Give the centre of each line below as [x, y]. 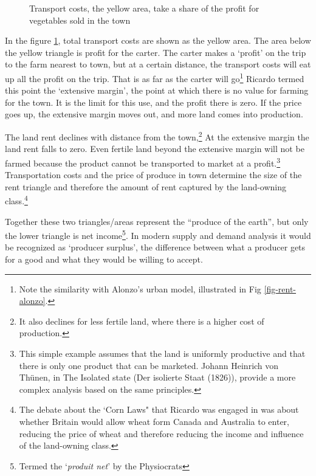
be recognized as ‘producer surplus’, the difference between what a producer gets [155, 247]
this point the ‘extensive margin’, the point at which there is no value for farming [157, 90]
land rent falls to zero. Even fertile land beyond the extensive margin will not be [155, 149]
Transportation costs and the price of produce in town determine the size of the [153, 175]
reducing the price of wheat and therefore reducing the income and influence [161, 433]
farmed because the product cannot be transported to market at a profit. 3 [143, 162]
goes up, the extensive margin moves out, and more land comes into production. [154, 114]
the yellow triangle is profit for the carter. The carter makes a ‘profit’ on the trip [156, 52]
